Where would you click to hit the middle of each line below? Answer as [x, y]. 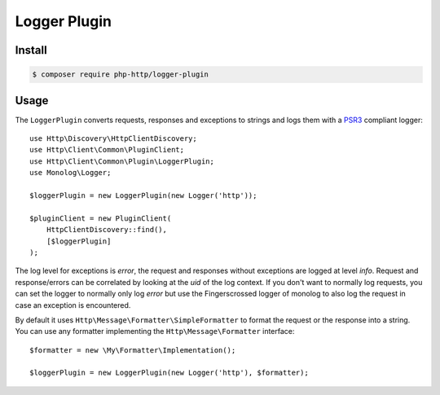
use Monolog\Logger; [70, 173]
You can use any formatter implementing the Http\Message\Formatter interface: [155, 331]
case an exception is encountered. [73, 305]
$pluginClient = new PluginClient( [101, 218]
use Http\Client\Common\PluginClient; [107, 150]
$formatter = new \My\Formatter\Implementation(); [133, 350]
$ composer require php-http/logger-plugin [121, 75]
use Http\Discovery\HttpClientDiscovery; [113, 139]
